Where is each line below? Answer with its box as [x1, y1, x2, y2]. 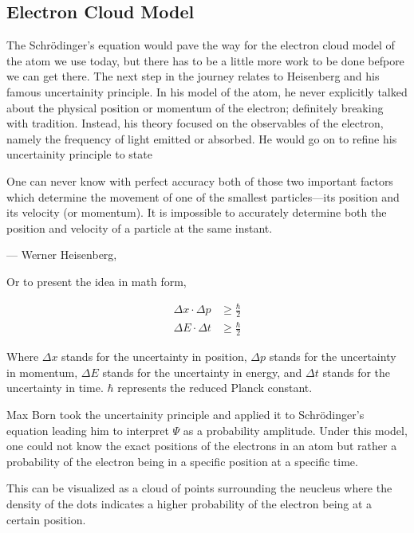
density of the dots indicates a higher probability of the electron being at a [6, 496, 373, 512]
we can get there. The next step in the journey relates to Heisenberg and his [6, 68, 380, 84]
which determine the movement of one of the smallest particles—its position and [6, 188, 400, 205]
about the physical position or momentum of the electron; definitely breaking [6, 99, 384, 116]
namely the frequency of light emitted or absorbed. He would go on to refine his [6, 130, 397, 147]
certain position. [6, 511, 86, 527]
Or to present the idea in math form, [6, 272, 187, 289]
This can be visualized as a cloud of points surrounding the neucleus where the [6, 480, 392, 496]
